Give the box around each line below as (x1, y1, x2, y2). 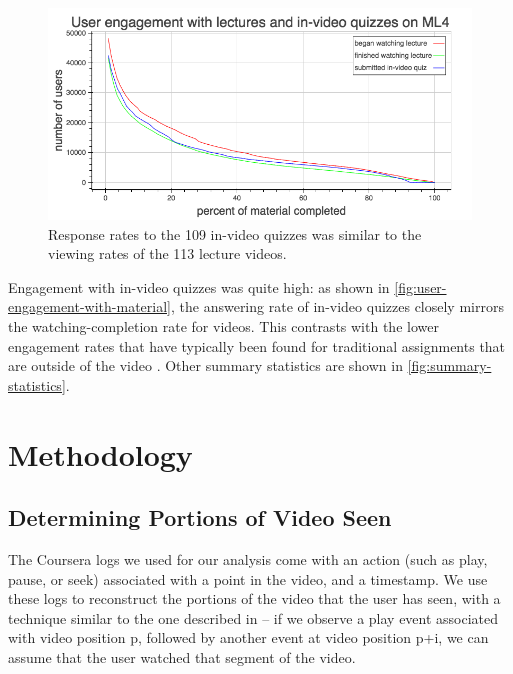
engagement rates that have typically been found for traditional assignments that (8, 335, 506, 356)
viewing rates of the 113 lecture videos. (48, 243, 287, 264)
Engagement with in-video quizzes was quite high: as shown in (8, 276, 390, 297)
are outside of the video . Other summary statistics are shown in (8, 355, 403, 376)
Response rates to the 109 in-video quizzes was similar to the (48, 223, 422, 244)
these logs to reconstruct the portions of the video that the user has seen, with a (8, 588, 501, 609)
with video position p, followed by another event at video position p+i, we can (8, 627, 489, 648)
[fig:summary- (407, 355, 492, 376)
